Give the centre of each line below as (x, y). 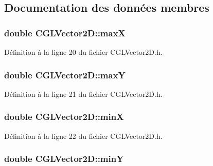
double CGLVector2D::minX (64, 117)
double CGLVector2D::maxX (65, 33)
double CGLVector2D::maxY (65, 75)
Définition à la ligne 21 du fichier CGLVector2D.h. (83, 94)
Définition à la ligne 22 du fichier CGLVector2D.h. (83, 136)
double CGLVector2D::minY (64, 159)
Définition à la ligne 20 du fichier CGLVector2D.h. (83, 52)
